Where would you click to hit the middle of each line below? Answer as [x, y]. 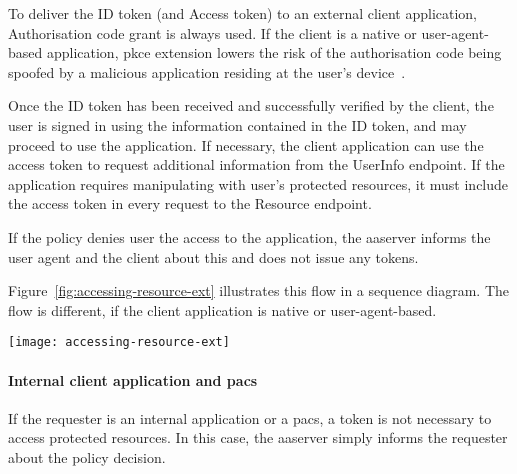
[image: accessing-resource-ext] [119, 342]
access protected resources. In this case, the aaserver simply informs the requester [258, 437]
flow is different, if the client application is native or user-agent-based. [222, 309]
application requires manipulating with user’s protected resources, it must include [258, 183]
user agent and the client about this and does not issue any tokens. [213, 256]
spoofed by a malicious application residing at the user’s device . [207, 71]
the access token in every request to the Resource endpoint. [190, 203]
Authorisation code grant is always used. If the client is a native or [212, 32]
